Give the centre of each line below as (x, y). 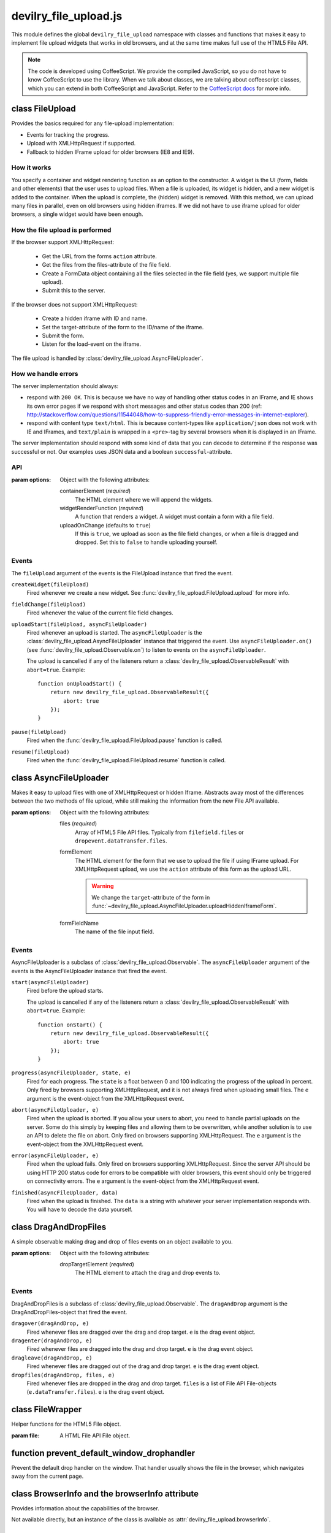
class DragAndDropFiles (59, 1227)
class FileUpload (44, 109)
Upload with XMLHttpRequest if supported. (81, 143)
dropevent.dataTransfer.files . (121, 841)
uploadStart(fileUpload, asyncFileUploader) (79, 624)
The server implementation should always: (65, 386)
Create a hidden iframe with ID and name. (94, 318)
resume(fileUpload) (40, 752)
